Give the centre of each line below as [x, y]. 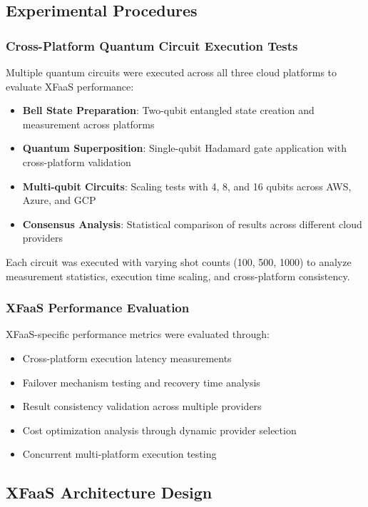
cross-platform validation [77, 162]
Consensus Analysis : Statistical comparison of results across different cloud [192, 224]
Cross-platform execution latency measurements [127, 358]
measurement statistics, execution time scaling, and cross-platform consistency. [178, 276]
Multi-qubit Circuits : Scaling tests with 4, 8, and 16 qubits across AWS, [187, 186]
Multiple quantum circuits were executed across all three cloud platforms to [172, 72]
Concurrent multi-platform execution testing [119, 454]
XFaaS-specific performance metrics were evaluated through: [138, 334]
